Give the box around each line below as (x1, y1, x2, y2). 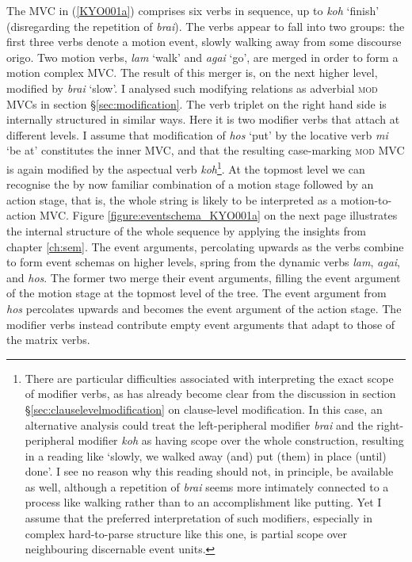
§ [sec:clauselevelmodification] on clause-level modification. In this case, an (25, 400, 383, 417)
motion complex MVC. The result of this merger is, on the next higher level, (6, 64, 378, 81)
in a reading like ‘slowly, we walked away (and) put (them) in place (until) (25, 447, 387, 464)
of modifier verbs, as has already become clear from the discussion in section (25, 385, 396, 402)
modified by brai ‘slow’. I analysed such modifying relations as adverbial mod (6, 79, 378, 96)
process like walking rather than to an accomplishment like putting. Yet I (25, 494, 382, 510)
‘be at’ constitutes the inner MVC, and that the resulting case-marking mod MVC (6, 142, 405, 159)
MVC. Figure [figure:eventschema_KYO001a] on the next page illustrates (39, 207, 398, 224)
